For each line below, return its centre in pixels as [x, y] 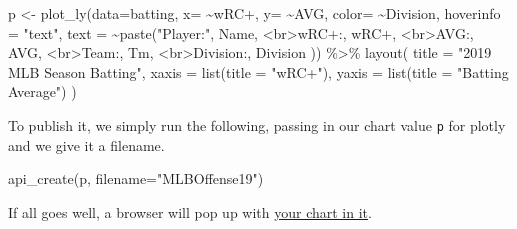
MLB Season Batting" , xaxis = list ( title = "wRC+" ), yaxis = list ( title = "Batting [258, 71]
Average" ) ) [42, 91]
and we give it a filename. [86, 144]
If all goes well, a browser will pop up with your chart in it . [190, 211]
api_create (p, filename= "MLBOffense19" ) [136, 178]
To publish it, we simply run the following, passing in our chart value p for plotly [257, 124]
